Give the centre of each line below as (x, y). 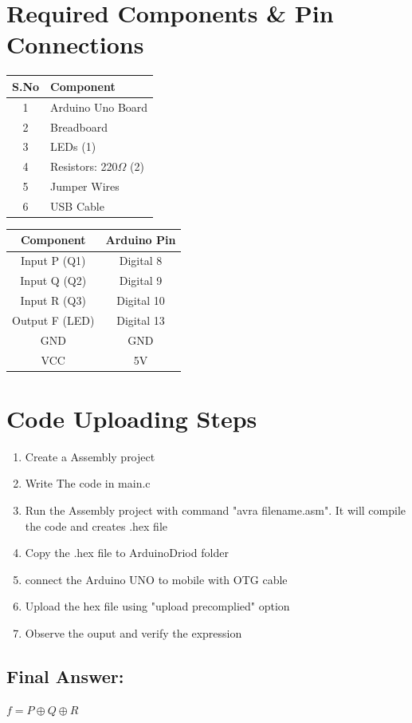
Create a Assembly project (90, 456)
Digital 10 (141, 300)
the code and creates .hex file (96, 525)
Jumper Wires (85, 186)
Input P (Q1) (53, 261)
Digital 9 (141, 281)
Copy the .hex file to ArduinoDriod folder (127, 553)
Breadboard (79, 126)
